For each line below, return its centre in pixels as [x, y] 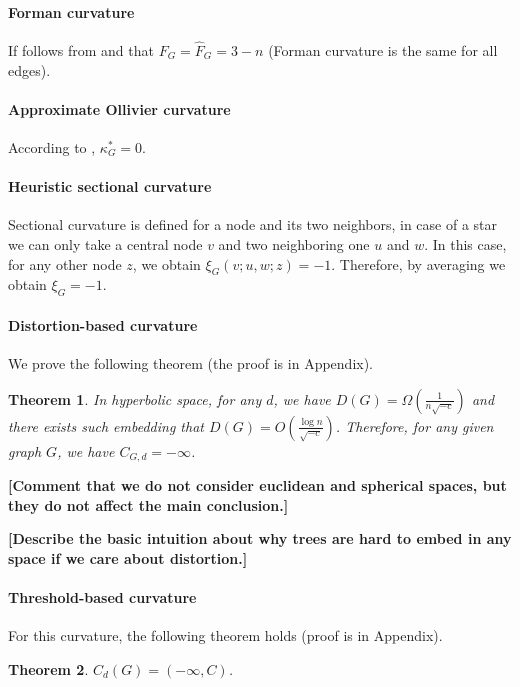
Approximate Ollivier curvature [119, 108]
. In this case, [465, 243]
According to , [52, 147]
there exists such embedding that [106, 425]
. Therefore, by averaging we [418, 263]
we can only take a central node [105, 243]
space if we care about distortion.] [128, 557]
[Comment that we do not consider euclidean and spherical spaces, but [257, 485]
